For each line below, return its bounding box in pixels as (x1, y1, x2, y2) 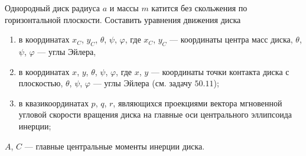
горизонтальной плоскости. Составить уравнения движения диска (5, 13, 241, 25)
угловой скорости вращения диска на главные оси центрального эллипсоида (18, 108, 292, 121)
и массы (109, 2, 139, 14)
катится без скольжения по (151, 2, 248, 14)
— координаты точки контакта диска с (151, 65, 289, 77)
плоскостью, (18, 77, 63, 89)
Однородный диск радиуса (5, 2, 100, 14)
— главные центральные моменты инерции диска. (24, 139, 205, 152)
